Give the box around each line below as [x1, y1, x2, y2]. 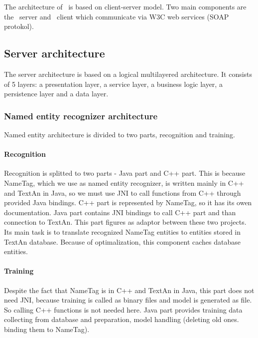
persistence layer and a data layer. [4, 88, 109, 99]
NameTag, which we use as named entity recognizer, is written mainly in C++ [4, 177, 244, 188]
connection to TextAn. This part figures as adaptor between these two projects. [4, 217, 247, 227]
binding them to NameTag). [4, 324, 90, 334]
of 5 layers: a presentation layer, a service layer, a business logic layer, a [4, 78, 223, 89]
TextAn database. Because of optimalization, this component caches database [4, 236, 241, 247]
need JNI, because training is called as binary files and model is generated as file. [4, 295, 252, 305]
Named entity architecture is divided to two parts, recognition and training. [4, 129, 235, 139]
